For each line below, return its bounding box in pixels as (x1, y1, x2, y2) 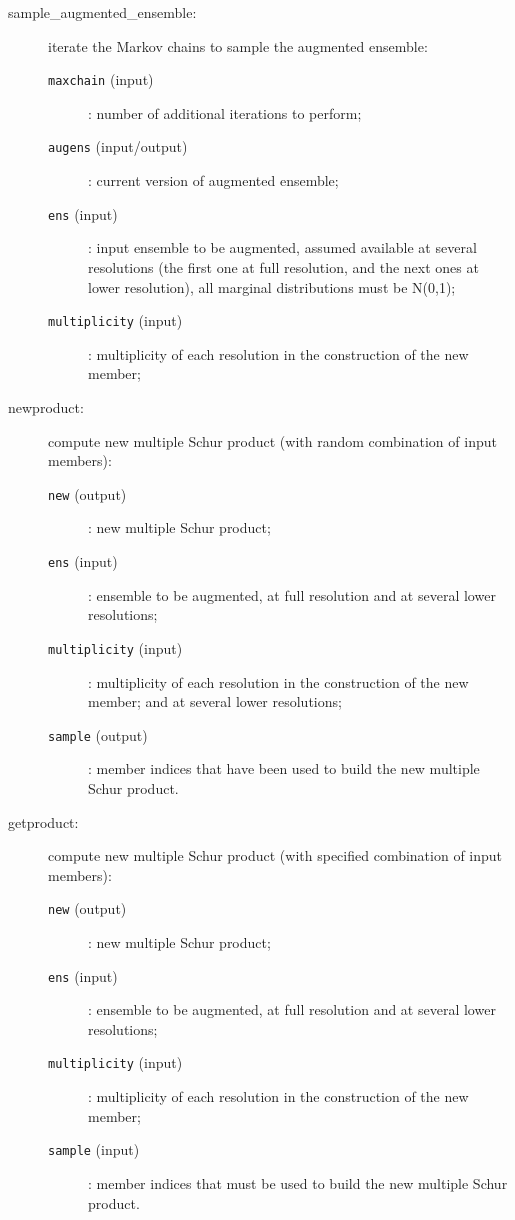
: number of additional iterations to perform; (88, 102, 362, 123)
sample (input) (48, 1139, 140, 1160)
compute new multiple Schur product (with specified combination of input (48, 845, 503, 866)
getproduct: (8, 811, 79, 832)
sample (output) (48, 724, 148, 745)
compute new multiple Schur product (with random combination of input (48, 430, 497, 451)
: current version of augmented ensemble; (88, 170, 339, 191)
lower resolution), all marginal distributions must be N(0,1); (88, 276, 456, 297)
